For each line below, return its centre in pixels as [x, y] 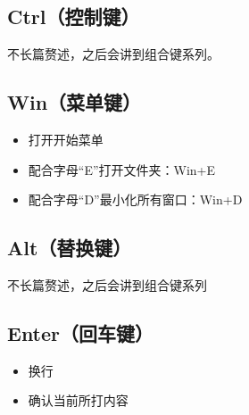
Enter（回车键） [81, 332]
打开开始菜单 [66, 139]
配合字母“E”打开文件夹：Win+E [122, 169]
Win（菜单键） [75, 102]
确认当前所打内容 [78, 400]
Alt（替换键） [70, 248]
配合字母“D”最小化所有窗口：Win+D [135, 199]
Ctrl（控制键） [74, 17]
